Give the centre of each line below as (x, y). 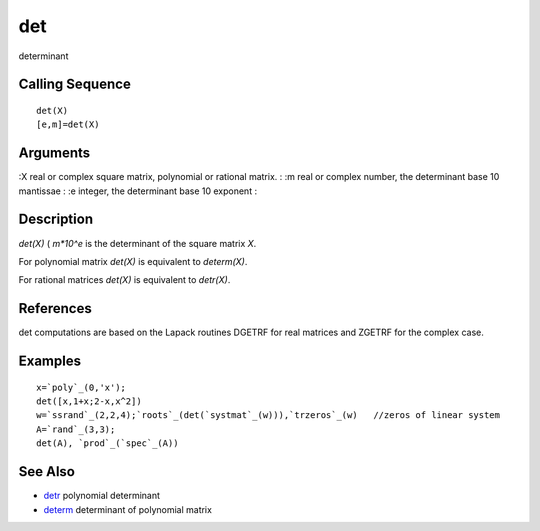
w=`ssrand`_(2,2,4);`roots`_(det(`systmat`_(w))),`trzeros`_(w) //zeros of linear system (268, 415)
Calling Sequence (75, 84)
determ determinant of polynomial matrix (127, 509)
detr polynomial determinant (101, 496)
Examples (50, 361)
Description (56, 219)
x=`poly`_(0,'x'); (81, 387)
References (55, 308)
